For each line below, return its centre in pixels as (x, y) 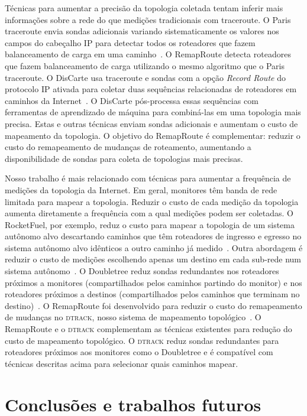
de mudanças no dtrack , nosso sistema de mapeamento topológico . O (133, 317)
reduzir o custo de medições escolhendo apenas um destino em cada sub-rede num (153, 259)
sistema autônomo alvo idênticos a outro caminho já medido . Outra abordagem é (154, 247)
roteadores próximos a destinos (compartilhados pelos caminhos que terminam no (152, 294)
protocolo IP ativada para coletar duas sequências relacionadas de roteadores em (151, 89)
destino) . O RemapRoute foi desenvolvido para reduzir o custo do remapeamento (153, 305)
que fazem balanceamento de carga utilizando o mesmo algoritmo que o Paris (145, 65)
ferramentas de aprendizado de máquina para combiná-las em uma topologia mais (153, 112)
